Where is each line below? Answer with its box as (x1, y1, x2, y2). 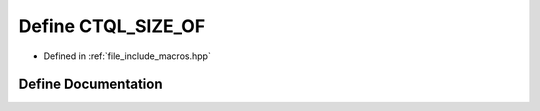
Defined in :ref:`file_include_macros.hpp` (43, 50, 212, 62)
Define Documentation (18, 76, 163, 93)
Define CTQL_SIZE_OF (18, 15, 206, 37)
